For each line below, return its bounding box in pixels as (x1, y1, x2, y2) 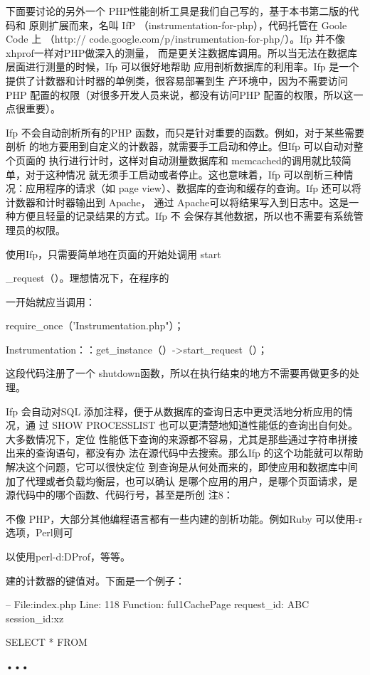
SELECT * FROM (6, 634, 88, 649)
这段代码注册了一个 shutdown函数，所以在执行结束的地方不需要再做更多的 (6, 366, 350, 381)
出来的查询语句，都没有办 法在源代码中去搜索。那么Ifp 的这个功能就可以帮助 (6, 445, 364, 460)
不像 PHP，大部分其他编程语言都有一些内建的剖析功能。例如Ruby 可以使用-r (6, 511, 363, 526)
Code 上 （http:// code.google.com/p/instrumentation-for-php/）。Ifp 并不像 (6, 31, 345, 46)
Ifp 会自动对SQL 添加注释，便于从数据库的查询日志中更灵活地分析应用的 (6, 403, 343, 418)
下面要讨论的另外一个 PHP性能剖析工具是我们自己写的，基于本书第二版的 (6, 4, 349, 18)
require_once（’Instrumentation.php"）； (6, 318, 184, 333)
